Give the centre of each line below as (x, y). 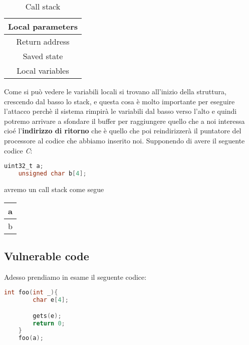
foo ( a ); (31, 338)
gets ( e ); (47, 316)
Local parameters (43, 26)
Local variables (43, 70)
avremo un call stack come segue (54, 189)
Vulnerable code (47, 255)
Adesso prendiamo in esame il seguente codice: (75, 277)
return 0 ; (49, 323)
